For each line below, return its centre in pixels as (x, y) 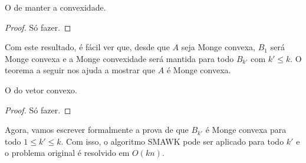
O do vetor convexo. (41, 89)
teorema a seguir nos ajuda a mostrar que (80, 70)
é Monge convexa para (246, 130)
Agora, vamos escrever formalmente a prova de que (97, 130)
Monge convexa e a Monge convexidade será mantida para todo (119, 58)
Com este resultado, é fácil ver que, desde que (87, 47)
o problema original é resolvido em (67, 153)
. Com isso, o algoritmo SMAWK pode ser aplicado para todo (172, 141)
